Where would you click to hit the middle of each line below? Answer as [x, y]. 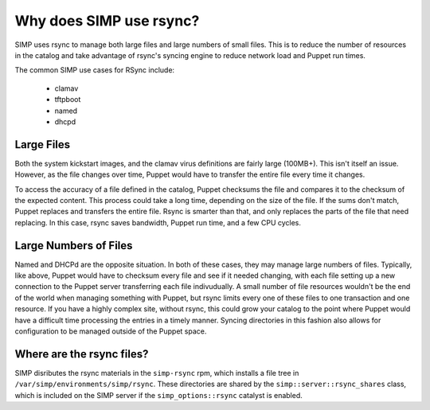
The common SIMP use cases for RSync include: [95, 70]
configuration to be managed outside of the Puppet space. [111, 331]
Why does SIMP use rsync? [107, 21]
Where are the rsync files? [82, 354]
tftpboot [68, 100]
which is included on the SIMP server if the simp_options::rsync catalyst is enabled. [158, 395]
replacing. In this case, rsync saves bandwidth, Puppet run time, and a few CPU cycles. [158, 222]
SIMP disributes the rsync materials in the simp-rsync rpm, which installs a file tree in [157, 373]
